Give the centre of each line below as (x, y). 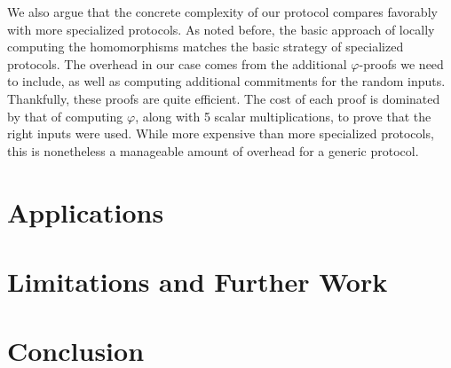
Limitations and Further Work (198, 281)
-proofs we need (401, 63)
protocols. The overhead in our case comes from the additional (177, 63)
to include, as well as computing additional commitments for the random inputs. (226, 81)
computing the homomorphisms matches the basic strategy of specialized (206, 47)
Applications (86, 211)
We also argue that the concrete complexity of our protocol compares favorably (222, 12)
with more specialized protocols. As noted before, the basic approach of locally (221, 29)
